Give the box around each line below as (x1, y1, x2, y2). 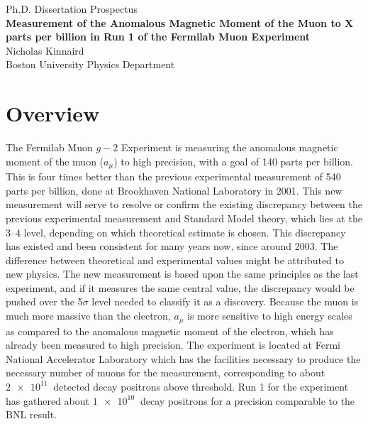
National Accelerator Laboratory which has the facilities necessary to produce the (6, 351, 361, 366)
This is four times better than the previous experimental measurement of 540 (6, 169, 341, 184)
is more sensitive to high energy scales (187, 308, 352, 323)
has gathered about (6, 393, 89, 408)
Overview (6, 99, 100, 128)
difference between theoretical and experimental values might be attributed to (6, 252, 344, 267)
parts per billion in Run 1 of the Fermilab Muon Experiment (6, 29, 311, 44)
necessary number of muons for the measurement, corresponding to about (6, 365, 325, 380)
